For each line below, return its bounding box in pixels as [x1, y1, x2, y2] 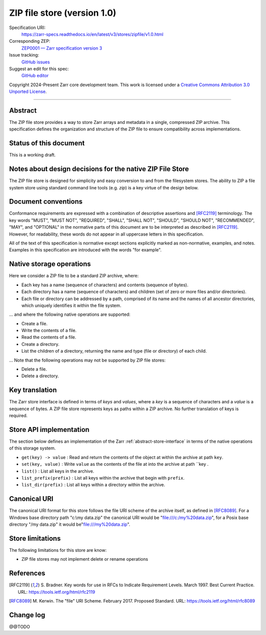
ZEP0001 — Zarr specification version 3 [21, 45, 102, 51]
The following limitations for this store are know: [9, 547, 107, 553]
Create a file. [21, 320, 48, 327]
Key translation [9, 386, 57, 394]
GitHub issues [21, 59, 50, 65]
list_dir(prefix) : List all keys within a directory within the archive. [21, 482, 166, 488]
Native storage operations [9, 260, 91, 268]
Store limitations [9, 534, 61, 543]
